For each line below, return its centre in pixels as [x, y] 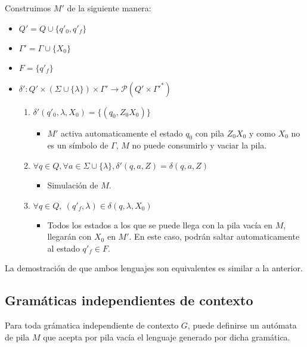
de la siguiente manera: [109, 8]
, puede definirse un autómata [242, 325]
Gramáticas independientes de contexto [129, 300]
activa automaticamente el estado [122, 133]
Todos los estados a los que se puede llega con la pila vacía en [160, 224]
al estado [63, 248]
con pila [210, 133]
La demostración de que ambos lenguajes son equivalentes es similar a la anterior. [154, 268]
